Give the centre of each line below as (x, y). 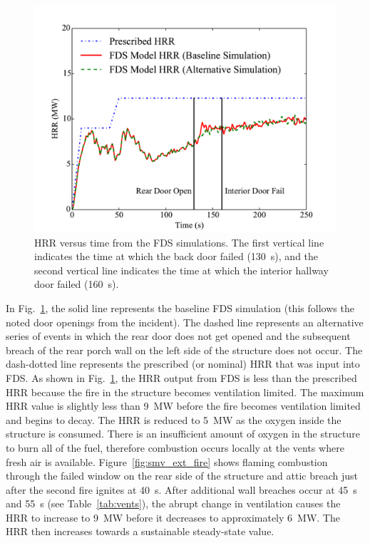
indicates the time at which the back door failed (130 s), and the (176, 256)
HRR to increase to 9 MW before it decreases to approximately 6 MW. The (173, 517)
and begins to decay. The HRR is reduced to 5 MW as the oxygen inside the (174, 419)
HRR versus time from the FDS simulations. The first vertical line (179, 242)
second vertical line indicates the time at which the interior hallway (181, 270)
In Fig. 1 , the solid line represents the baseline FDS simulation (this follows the (180, 307)
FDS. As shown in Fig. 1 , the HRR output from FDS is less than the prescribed (181, 377)
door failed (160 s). (77, 284)
